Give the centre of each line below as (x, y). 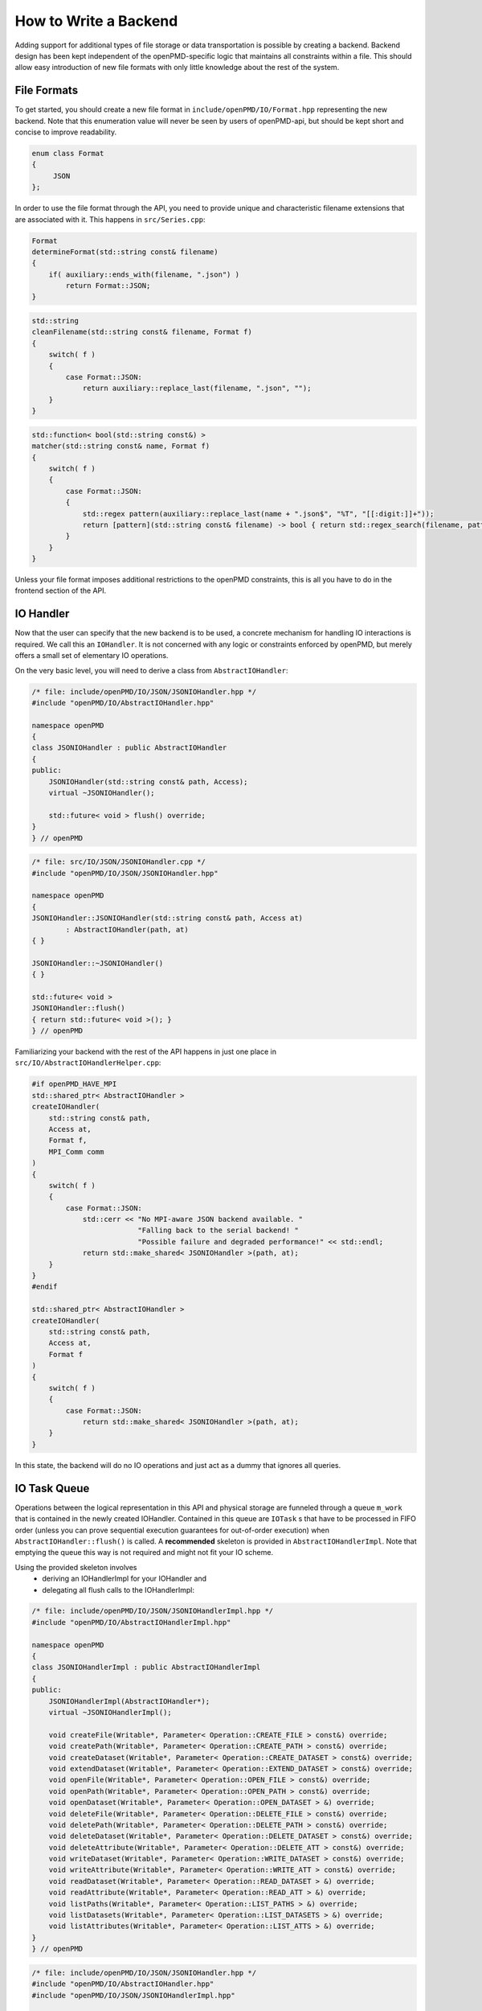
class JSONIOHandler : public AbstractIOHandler (129, 748)
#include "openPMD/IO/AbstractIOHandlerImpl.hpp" (131, 1622)
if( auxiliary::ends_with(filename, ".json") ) (144, 274)
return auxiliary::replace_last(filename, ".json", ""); (197, 389)
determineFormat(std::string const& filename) (125, 252)
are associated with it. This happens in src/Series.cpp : (110, 219)
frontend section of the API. (61, 590)
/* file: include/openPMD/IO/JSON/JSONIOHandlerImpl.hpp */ (153, 1611)
